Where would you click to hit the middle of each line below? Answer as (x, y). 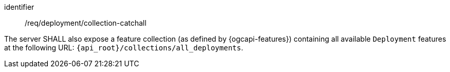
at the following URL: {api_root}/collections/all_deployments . (124, 48)
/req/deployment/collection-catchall (86, 23)
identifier (19, 7)
